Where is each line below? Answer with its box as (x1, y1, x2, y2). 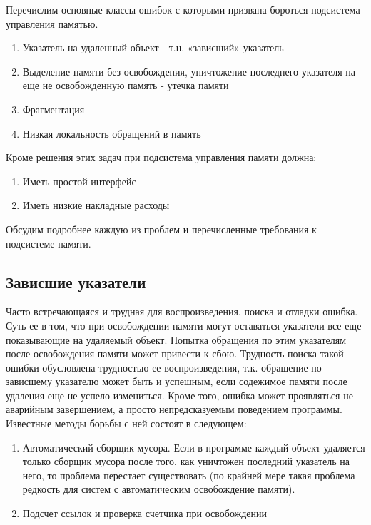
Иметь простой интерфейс (22, 173, 136, 188)
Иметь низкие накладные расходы (22, 198, 170, 213)
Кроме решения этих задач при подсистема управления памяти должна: (6, 150, 317, 165)
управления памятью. (6, 16, 98, 31)
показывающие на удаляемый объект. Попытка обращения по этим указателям (6, 332, 347, 347)
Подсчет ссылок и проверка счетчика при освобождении (22, 506, 268, 521)
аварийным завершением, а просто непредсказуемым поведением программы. (6, 402, 342, 417)
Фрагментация (22, 101, 85, 116)
